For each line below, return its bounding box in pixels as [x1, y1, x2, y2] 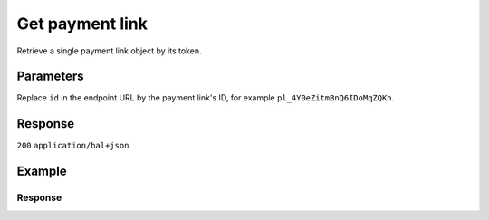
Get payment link [16, 14, 149, 33]
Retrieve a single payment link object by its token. [16, 45, 202, 56]
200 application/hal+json [16, 140, 129, 151]
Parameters [16, 69, 84, 84]
